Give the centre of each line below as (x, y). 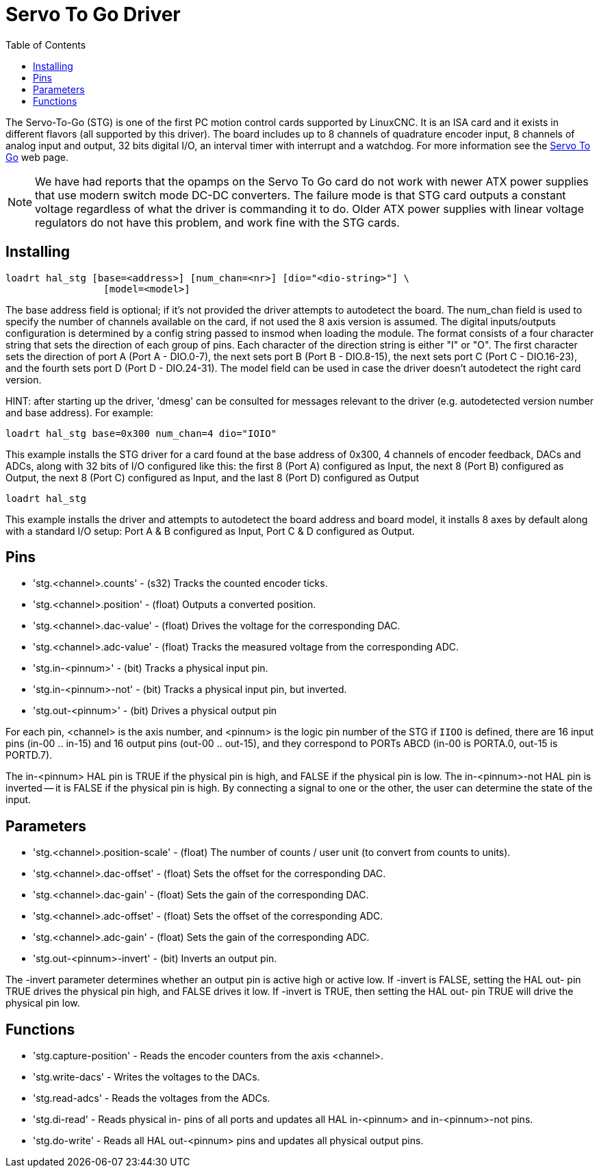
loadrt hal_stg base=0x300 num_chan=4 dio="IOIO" (141, 433)
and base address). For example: (79, 412)
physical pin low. (43, 1003)
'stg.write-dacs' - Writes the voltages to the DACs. (146, 1077)
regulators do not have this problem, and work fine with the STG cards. (217, 222)
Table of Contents (46, 45)
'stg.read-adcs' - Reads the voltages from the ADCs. (152, 1098)
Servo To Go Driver (93, 14)
